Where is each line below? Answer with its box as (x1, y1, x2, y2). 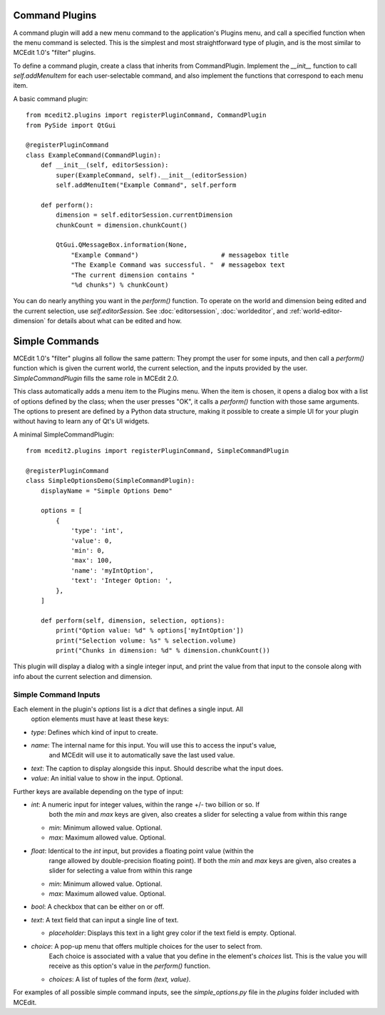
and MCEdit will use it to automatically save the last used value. (48, 751, 235, 760)
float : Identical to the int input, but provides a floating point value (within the (31, 846, 255, 855)
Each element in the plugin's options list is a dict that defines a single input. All (13, 705, 244, 713)
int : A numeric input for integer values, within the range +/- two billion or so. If (31, 800, 260, 809)
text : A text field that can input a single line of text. (31, 915, 179, 924)
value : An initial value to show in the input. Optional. (31, 774, 183, 782)
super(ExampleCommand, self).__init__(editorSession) (56, 171, 248, 179)
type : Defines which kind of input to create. (31, 728, 158, 736)
